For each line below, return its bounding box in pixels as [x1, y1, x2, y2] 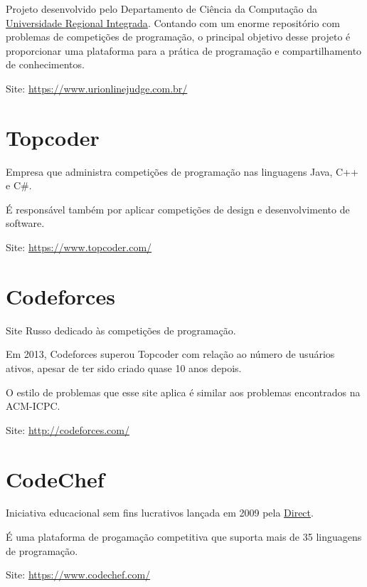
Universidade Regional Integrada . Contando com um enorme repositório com [6, 15, 340, 30]
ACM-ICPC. [6, 398, 60, 413]
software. [6, 216, 45, 231]
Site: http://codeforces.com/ [6, 422, 129, 437]
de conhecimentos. [6, 57, 85, 72]
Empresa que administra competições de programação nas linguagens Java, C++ [6, 164, 358, 179]
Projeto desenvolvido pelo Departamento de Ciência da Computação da [6, 1, 318, 16]
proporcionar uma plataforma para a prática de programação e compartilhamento [6, 43, 362, 58]
